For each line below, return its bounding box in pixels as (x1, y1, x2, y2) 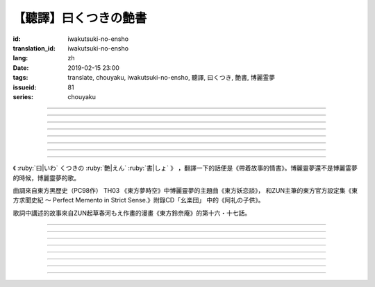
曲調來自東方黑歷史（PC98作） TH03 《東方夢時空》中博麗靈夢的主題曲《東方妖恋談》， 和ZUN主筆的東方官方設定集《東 (12, 186, 358, 195)
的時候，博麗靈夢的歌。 (12, 173, 80, 182)
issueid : (12, 83, 37, 92)
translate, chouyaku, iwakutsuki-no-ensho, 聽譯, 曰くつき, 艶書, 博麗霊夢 (67, 73, 276, 82)
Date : (12, 63, 29, 72)
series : (12, 92, 34, 101)
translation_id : (12, 44, 56, 52)
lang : (12, 54, 28, 62)
